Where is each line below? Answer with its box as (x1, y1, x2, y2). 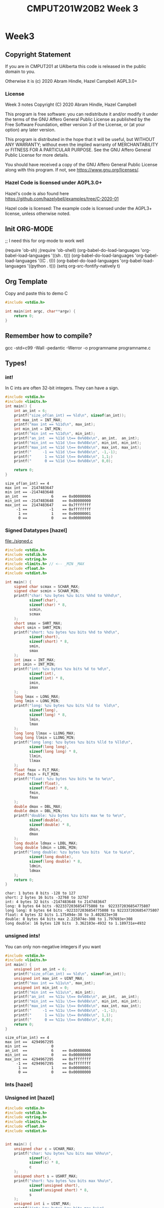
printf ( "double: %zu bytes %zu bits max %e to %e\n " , (14, 813, 126, 818)
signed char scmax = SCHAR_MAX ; (14, 584, 80, 589)
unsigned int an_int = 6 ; (14, 967, 67, 972)
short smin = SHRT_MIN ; (14, 625, 63, 630)
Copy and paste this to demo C (5, 290, 68, 296)
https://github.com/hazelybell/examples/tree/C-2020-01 (5, 196, 119, 202)
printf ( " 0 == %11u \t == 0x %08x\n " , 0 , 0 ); (14, 1017, 113, 1022)
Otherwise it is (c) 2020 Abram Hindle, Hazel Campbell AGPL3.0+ (5, 78, 137, 84)
